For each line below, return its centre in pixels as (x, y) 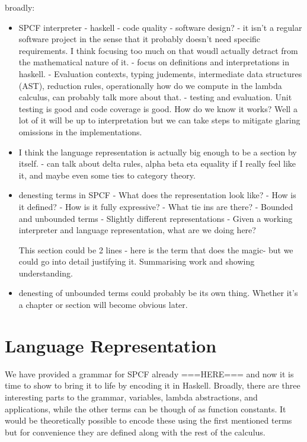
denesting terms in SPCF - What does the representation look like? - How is (157, 195)
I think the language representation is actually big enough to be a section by (158, 152)
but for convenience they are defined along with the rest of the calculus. (135, 432)
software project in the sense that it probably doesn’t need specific (140, 39)
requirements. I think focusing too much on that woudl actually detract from (158, 50)
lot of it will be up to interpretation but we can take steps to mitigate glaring (159, 120)
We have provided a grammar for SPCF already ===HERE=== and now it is (149, 373)
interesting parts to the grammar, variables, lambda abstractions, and (131, 397)
